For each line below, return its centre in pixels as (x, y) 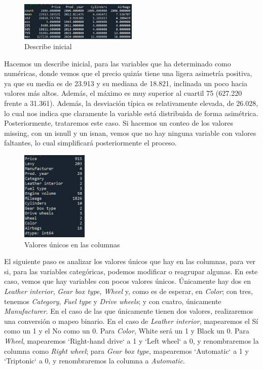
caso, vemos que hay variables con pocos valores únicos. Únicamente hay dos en (128, 281)
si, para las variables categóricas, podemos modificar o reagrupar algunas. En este (131, 271)
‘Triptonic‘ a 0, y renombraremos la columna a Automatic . (95, 361)
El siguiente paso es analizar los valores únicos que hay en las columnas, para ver (130, 261)
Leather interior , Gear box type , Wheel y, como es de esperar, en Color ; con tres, (128, 291)
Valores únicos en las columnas (72, 244)
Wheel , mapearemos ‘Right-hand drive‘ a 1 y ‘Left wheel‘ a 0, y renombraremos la (131, 340)
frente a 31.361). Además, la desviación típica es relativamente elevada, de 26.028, (131, 103)
